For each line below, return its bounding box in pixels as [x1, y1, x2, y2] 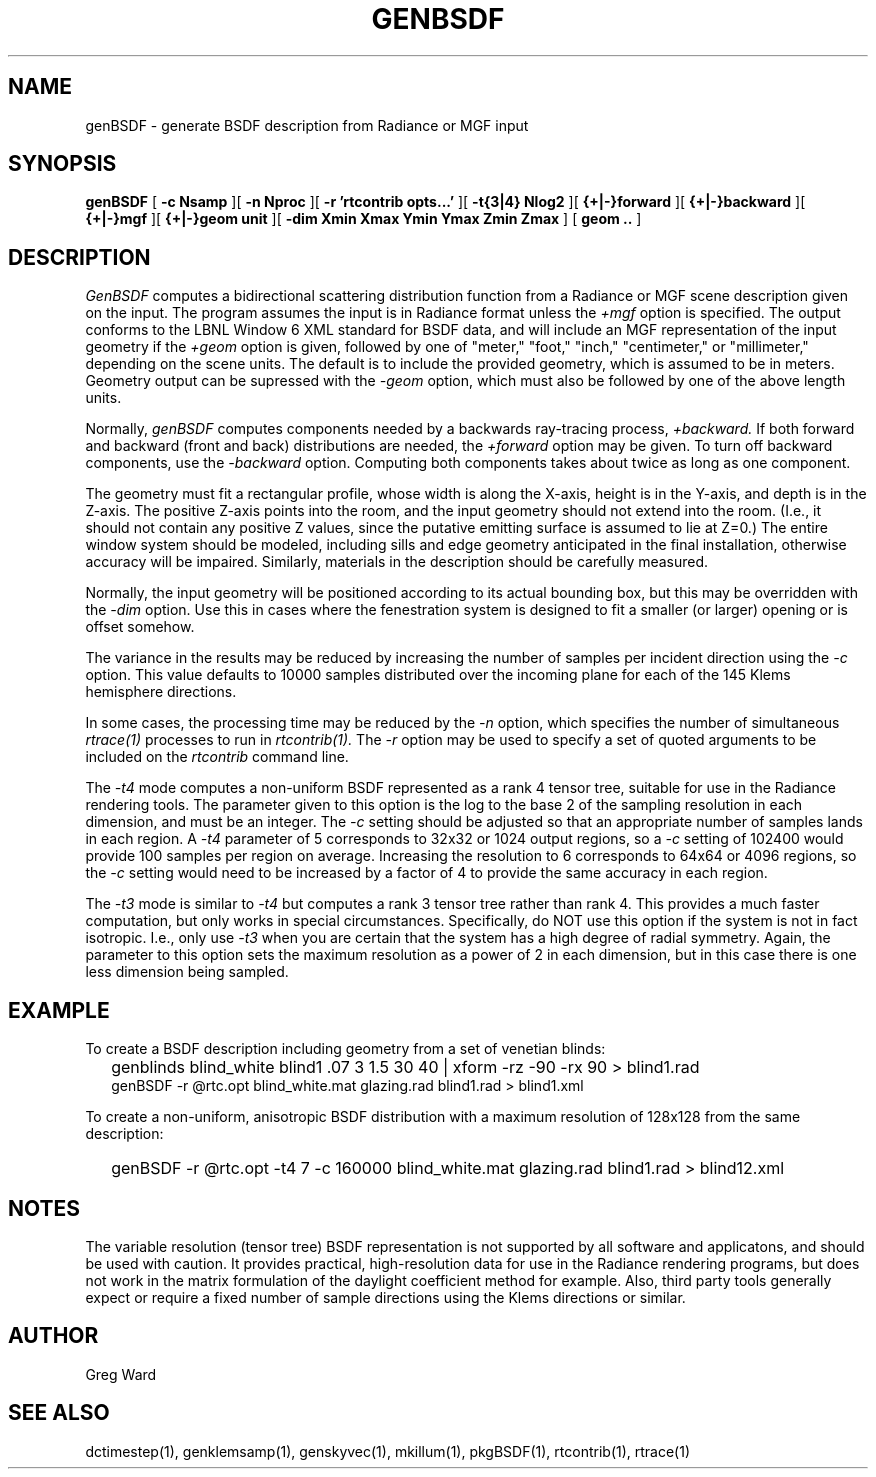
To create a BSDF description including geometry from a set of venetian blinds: [85, 1040, 606, 1058]
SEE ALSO [8, 1400, 110, 1426]
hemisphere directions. [85, 683, 237, 701]
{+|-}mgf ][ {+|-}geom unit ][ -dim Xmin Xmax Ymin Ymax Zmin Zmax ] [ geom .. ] [85, 210, 642, 228]
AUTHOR [8, 1323, 99, 1349]
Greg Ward [85, 1365, 157, 1383]
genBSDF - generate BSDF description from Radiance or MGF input [85, 116, 529, 134]
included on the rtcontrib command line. [85, 748, 349, 766]
